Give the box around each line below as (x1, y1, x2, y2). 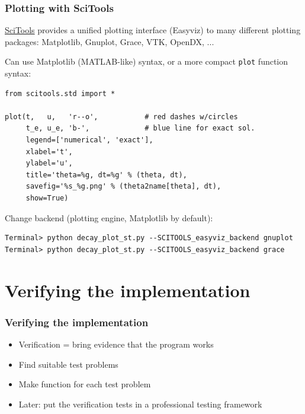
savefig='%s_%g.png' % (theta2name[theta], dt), (25, 182, 221, 191)
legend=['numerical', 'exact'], (25, 136, 153, 145)
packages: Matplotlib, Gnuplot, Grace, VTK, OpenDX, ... (5, 35, 214, 47)
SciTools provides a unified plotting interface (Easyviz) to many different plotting (5, 24, 301, 36)
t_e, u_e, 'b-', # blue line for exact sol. (25, 124, 255, 133)
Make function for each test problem (18, 378, 151, 390)
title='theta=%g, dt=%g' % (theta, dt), (25, 170, 187, 179)
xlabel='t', (25, 147, 73, 156)
